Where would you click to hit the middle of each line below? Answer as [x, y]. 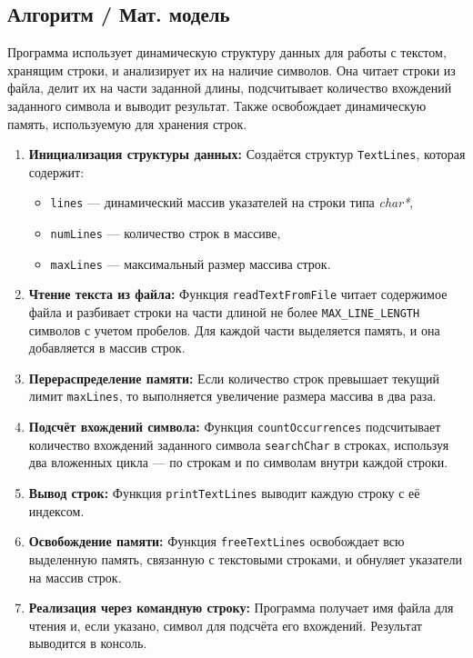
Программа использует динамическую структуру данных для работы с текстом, [227, 52]
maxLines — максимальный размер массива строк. [191, 263]
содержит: [56, 171]
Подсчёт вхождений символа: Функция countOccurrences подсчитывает [235, 427]
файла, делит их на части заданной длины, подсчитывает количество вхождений [230, 88]
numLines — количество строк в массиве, [166, 233]
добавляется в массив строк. [107, 348]
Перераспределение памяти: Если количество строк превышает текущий [234, 378]
